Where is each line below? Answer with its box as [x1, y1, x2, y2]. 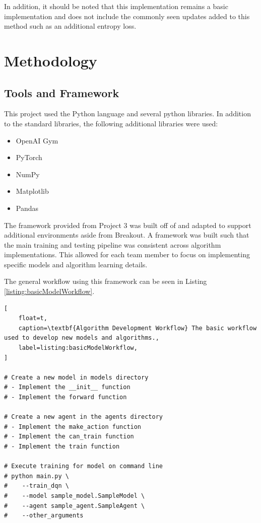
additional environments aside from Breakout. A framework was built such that [4, 230, 249, 240]
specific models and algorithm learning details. [4, 259, 148, 269]
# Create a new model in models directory [4, 373, 149, 381]
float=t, [18, 315, 47, 322]
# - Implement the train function [4, 442, 120, 450]
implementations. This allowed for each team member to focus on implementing [4, 249, 250, 260]
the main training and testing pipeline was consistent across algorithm [4, 239, 221, 250]
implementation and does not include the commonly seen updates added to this [4, 11, 250, 21]
